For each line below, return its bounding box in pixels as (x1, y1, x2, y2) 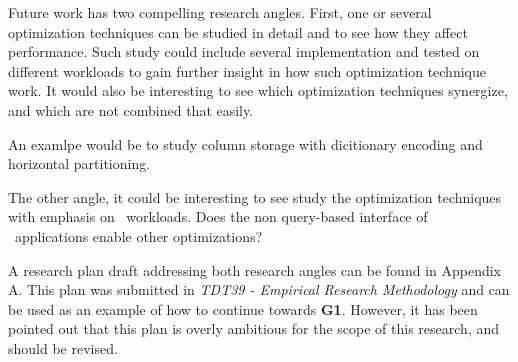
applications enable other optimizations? (14, 225, 263, 246)
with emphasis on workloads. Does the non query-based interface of (8, 206, 428, 227)
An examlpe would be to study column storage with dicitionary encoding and (8, 133, 483, 154)
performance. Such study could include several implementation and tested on (8, 41, 480, 62)
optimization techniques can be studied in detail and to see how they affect (8, 21, 468, 42)
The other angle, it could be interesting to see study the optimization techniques (8, 186, 502, 207)
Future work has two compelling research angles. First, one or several (8, 2, 432, 22)
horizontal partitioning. (8, 153, 151, 174)
